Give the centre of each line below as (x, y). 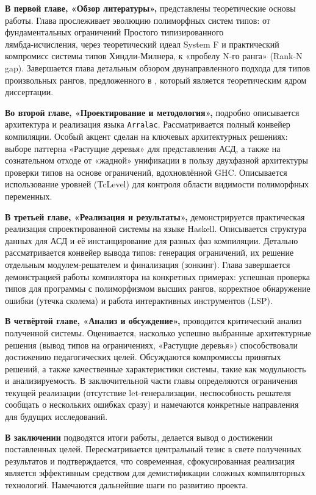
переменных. (29, 196)
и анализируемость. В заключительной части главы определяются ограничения (151, 381)
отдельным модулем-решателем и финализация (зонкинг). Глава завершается (148, 264)
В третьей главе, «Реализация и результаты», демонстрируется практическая (155, 216)
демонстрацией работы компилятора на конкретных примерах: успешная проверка (158, 276)
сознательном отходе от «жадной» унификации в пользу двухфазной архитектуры (156, 160)
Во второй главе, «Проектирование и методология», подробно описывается (152, 112)
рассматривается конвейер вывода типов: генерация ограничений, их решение (149, 252)
